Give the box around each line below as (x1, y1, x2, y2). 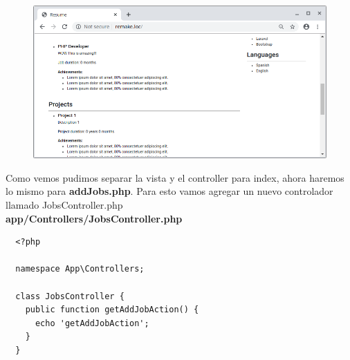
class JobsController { (15, 291, 125, 301)
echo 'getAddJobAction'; (35, 318, 149, 328)
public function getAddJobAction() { (25, 305, 199, 315)
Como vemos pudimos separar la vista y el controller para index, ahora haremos (6, 170, 344, 184)
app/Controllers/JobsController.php (6, 211, 183, 225)
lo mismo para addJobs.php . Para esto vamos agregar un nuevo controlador (6, 184, 333, 198)
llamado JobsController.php (6, 198, 123, 212)
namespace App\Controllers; (15, 264, 145, 274)
